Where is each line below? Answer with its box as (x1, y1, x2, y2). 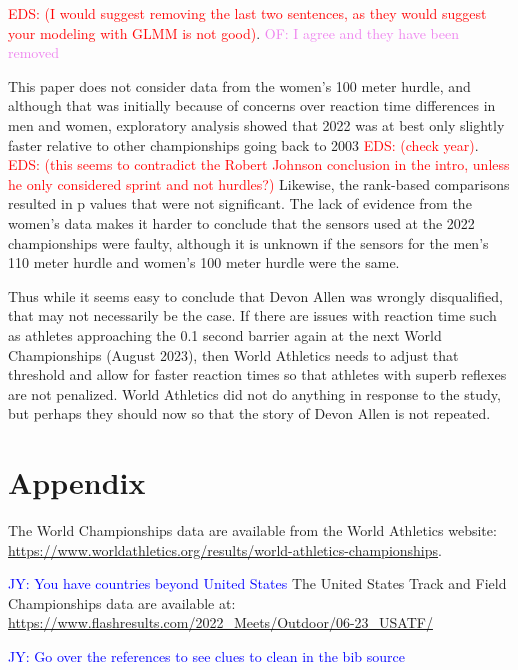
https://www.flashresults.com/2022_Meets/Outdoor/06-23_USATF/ (8, 612, 433, 633)
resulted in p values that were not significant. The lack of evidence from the (8, 193, 472, 214)
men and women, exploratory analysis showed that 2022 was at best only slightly (8, 114, 505, 135)
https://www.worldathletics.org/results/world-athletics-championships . (8, 539, 442, 560)
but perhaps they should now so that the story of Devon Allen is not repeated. (8, 403, 491, 424)
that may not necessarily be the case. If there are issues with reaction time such (8, 305, 497, 326)
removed (8, 42, 59, 63)
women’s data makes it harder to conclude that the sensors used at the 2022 (8, 212, 475, 233)
